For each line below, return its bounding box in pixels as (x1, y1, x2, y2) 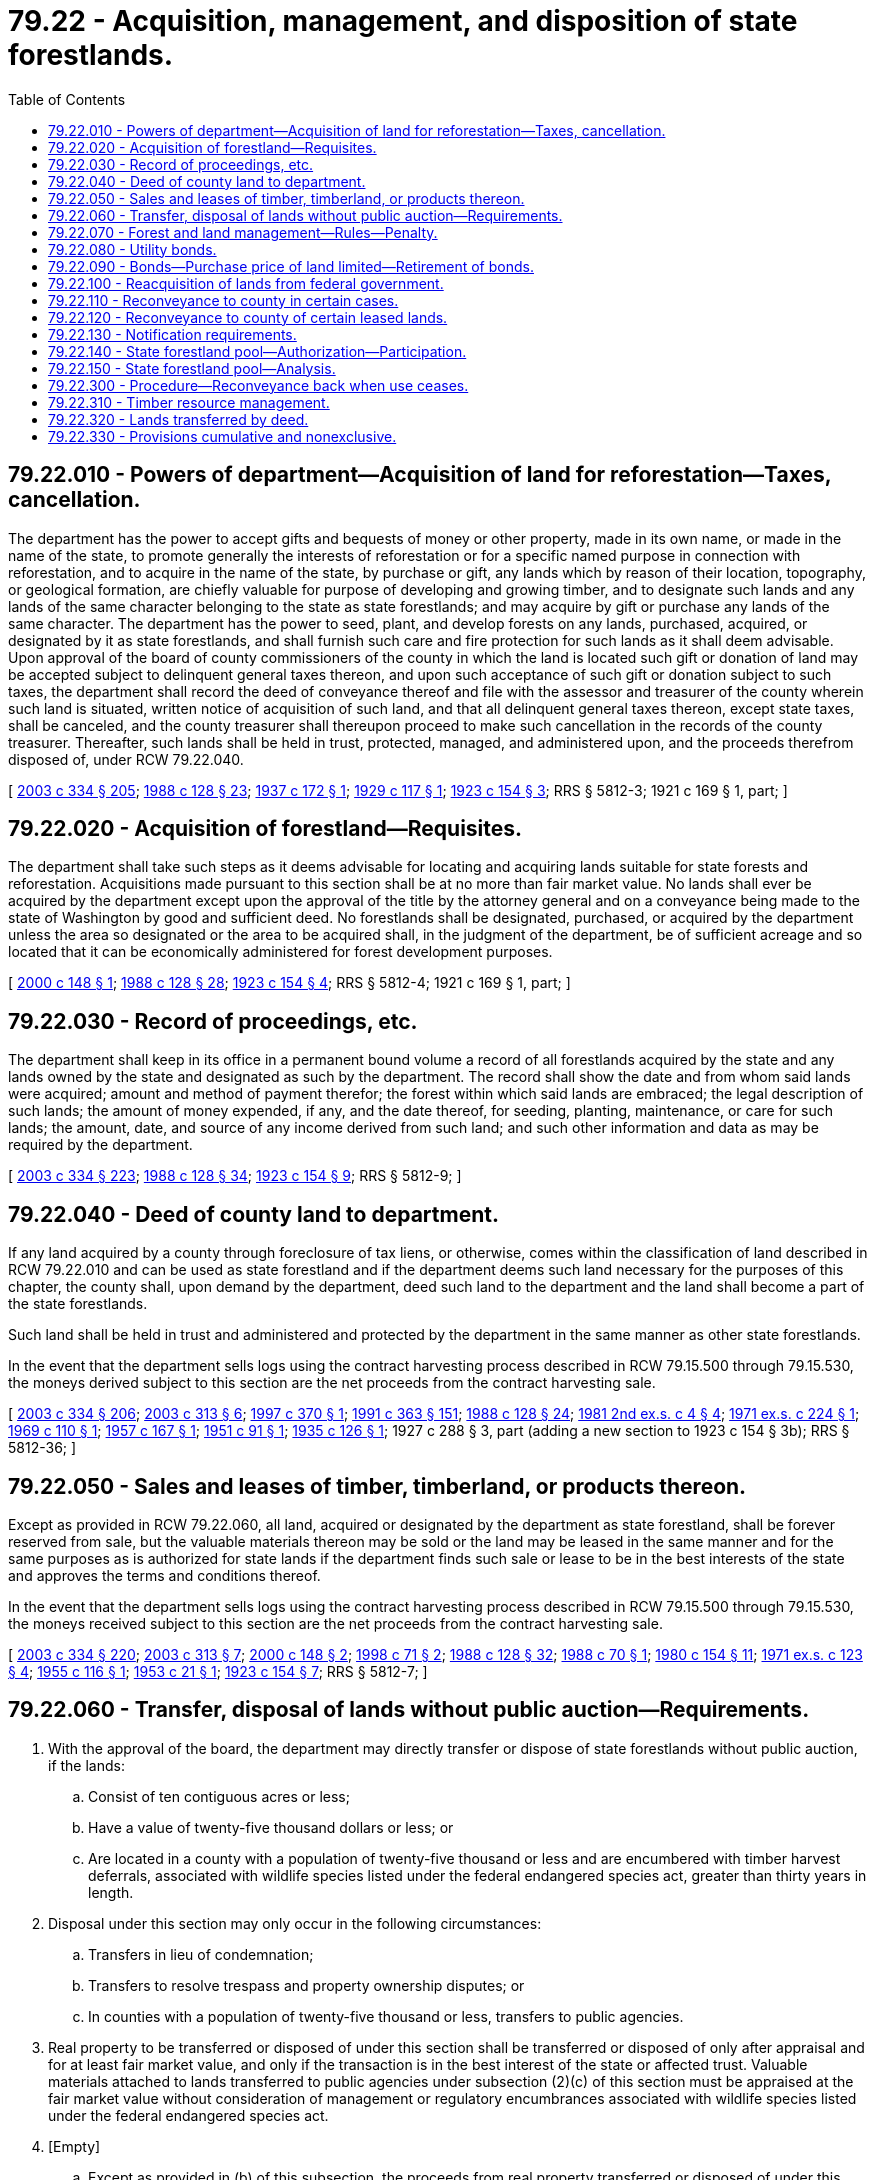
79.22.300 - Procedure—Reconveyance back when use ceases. (48, 376, 469, 394)
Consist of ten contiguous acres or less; (88, 1787, 350, 1805)
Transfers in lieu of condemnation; (88, 1945, 314, 1963)
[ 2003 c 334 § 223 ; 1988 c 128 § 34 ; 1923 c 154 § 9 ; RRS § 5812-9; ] (8, 1167, 462, 1185)
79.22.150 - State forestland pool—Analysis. (48, 359, 336, 377)
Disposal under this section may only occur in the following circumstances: (48, 1914, 542, 1932)
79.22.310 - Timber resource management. (48, 393, 330, 411)
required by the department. (8, 1136, 193, 1154)
